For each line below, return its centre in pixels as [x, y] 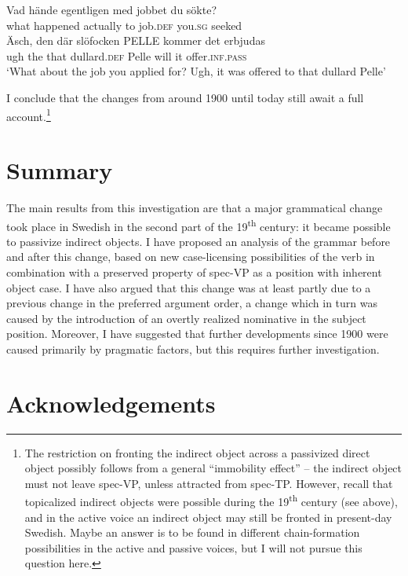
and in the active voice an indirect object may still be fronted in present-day [208, 517]
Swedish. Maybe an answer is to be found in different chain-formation [192, 532]
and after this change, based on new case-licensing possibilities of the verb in [191, 257]
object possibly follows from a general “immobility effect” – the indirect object [213, 468]
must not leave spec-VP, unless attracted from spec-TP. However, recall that [209, 483]
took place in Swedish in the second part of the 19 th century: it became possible [199, 225]
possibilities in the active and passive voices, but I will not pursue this [193, 547]
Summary [60, 170]
